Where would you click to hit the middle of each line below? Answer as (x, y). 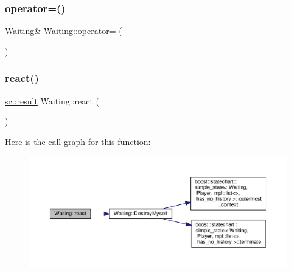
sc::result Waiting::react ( (52, 100)
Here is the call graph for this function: (78, 141)
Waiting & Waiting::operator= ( (64, 31)
